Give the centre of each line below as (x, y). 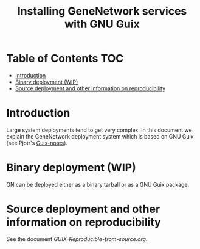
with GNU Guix (102, 24)
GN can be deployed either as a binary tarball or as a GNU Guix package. (98, 184)
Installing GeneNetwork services (102, 11)
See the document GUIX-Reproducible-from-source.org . (77, 239)
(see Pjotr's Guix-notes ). (37, 143)
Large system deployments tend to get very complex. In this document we (99, 130)
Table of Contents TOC (65, 59)
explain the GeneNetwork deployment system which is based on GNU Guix (100, 136)
